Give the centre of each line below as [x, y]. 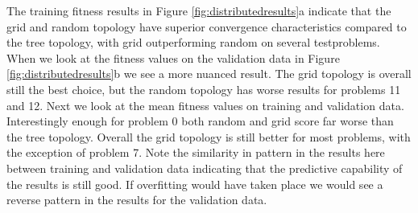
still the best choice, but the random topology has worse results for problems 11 [204, 89]
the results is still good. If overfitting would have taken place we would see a [195, 184]
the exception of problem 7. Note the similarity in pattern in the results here [196, 152]
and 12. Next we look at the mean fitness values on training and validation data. [205, 105]
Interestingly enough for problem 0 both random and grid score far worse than [200, 121]
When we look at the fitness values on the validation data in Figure [173, 57]
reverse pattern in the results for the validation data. [137, 200]
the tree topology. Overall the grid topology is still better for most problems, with [209, 136]
